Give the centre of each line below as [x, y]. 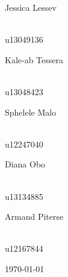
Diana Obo [25, 164]
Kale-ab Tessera [34, 59]
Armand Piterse [34, 216]
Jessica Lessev [31, 7]
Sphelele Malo [31, 112]
